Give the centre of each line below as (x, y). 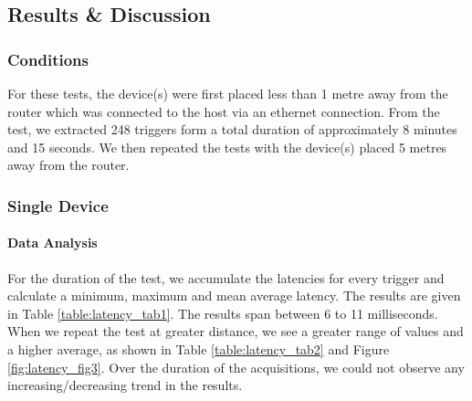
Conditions (48, 59)
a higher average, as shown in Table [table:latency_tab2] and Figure (199, 348)
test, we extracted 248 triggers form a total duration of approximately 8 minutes (232, 129)
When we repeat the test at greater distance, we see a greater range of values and (236, 331)
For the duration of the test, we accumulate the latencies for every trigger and (226, 277)
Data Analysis (52, 243)
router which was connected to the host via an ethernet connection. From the (224, 111)
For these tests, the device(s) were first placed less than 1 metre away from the (228, 93)
